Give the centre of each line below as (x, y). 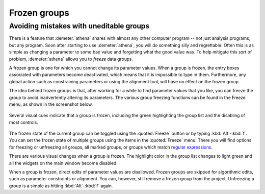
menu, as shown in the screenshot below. (51, 104)
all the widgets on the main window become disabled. (63, 163)
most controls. (24, 122)
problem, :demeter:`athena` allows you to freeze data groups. (71, 59)
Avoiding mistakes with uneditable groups (79, 26)
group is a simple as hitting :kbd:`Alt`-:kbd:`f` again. (61, 186)
